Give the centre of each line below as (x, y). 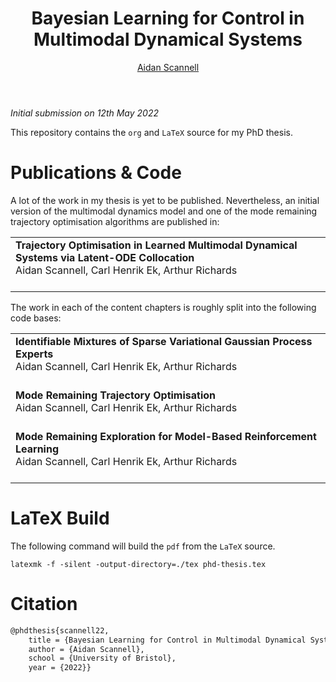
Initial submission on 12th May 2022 (84, 113)
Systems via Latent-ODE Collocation (105, 257)
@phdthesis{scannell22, (60, 630)
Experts (34, 354)
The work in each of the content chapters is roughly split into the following (163, 307)
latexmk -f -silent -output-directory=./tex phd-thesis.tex (138, 564)
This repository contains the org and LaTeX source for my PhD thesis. (151, 132)
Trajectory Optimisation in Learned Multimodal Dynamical (156, 245)
